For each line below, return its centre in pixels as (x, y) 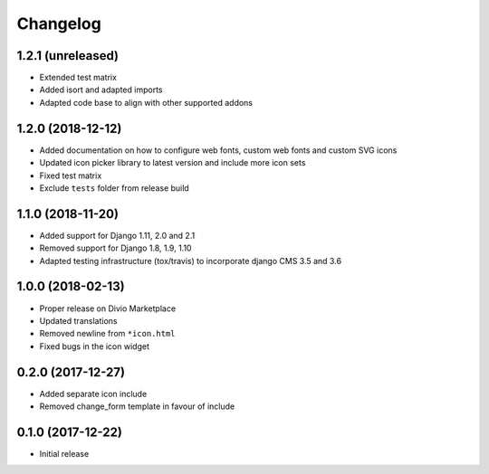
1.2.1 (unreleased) (68, 56)
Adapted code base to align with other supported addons (146, 102)
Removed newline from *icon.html (107, 334)
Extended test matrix (78, 78)
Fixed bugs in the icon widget (94, 346)
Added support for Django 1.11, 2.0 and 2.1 (117, 235)
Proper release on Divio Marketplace (108, 308)
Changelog (59, 24)
